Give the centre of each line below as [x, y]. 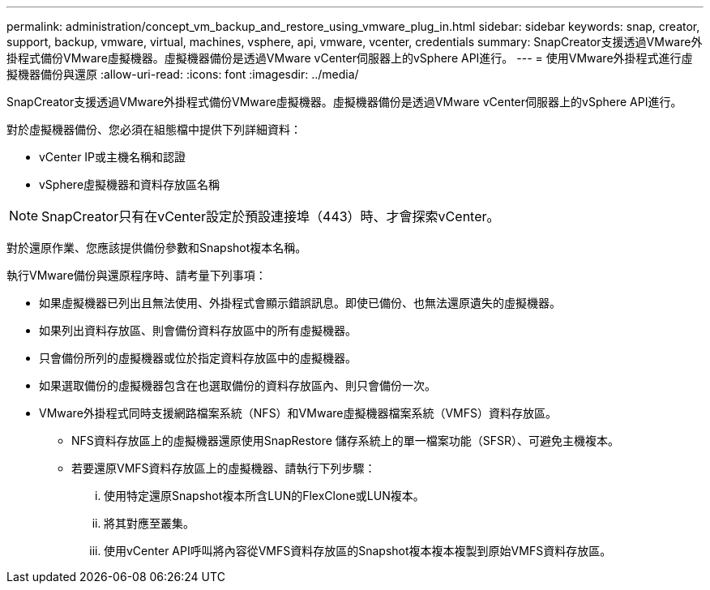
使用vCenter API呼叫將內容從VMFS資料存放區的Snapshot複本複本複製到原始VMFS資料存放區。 [358, 551]
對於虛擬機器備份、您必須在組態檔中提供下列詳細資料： [154, 129]
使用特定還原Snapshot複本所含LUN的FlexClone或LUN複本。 [264, 496]
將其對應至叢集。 [149, 523]
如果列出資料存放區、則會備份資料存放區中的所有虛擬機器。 [198, 330]
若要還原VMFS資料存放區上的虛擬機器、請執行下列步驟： [224, 468]
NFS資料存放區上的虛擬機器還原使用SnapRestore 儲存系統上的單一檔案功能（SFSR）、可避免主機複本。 [346, 440]
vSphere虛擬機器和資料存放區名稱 [130, 184]
